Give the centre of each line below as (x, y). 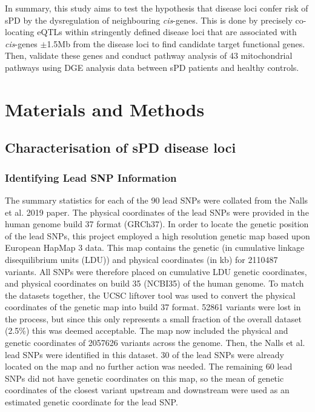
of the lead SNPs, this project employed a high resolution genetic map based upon (157, 235)
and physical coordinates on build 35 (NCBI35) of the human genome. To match (154, 283)
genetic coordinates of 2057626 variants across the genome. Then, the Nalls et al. (155, 343)
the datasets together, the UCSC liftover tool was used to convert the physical (150, 295)
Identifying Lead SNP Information (91, 177)
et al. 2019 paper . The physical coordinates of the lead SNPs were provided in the (157, 212)
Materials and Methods (105, 109)
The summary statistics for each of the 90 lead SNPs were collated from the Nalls (157, 200)
